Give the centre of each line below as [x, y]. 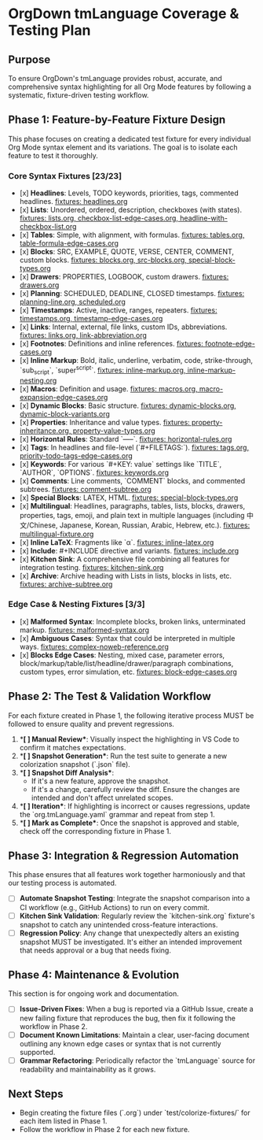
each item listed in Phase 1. [63, 1121]
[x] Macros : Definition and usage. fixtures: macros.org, [108, 389]
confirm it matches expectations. [73, 747]
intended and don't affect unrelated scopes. [102, 798]
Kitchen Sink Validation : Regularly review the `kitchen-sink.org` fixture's [137, 916]
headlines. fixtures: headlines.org [73, 202]
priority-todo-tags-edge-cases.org [76, 455]
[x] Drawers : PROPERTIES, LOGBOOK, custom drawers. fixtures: [124, 277]
